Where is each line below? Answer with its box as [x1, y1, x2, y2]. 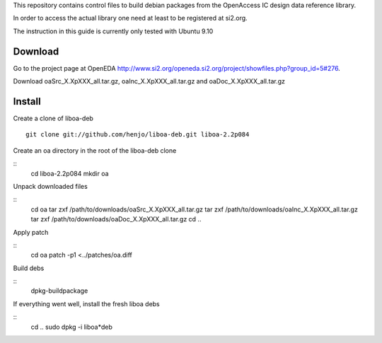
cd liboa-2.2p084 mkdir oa [30, 169, 109, 178]
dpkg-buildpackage [30, 286, 88, 295]
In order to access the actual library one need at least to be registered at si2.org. [13, 14, 248, 23]
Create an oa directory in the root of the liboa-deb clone [13, 146, 177, 155]
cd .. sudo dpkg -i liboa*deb [30, 322, 112, 331]
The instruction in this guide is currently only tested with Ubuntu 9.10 [13, 27, 214, 35]
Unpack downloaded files [13, 182, 88, 190]
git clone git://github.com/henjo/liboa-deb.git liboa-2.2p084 [25, 131, 250, 139]
